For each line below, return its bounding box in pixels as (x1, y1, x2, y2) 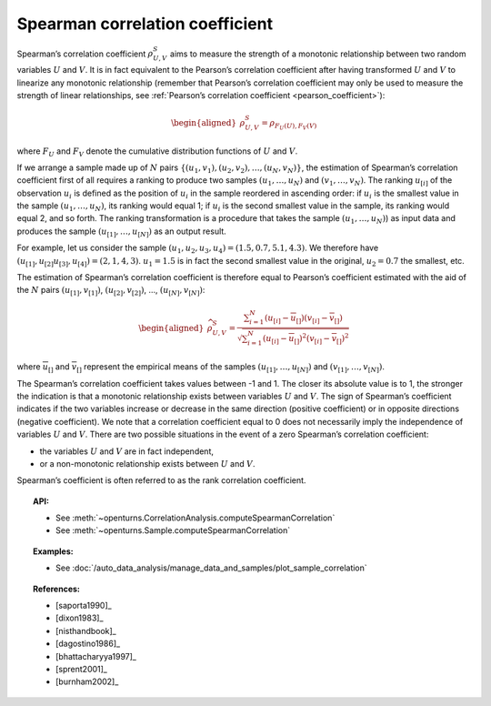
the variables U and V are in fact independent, (39, 446, 214, 457)
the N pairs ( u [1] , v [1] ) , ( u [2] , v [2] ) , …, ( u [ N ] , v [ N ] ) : (16, 285, 205, 298)
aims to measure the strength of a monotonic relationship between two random (169, 48, 466, 59)
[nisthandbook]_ (55, 625, 117, 636)
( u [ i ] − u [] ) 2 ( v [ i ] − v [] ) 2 (262, 332, 349, 346)
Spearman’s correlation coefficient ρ (16, 48, 154, 59)
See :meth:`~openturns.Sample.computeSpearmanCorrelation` (55, 525, 291, 536)
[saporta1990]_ (55, 600, 113, 611)
